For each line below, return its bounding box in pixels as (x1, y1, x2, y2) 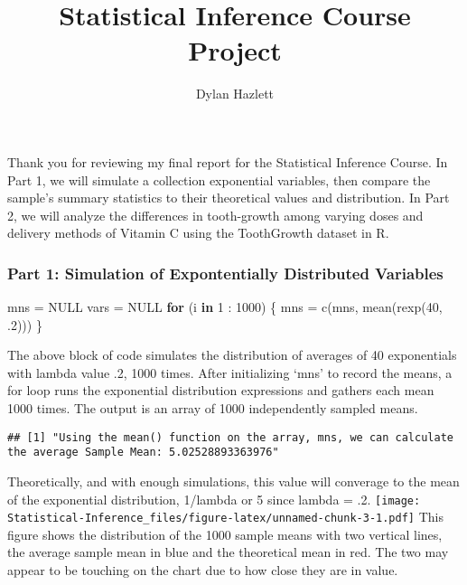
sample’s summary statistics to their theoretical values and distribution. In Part (7, 188, 450, 207)
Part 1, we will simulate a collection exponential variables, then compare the (7, 170, 431, 189)
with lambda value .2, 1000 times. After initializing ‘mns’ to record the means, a (7, 363, 453, 382)
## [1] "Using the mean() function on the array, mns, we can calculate (7, 430, 453, 444)
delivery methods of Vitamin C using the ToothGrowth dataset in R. (7, 223, 389, 242)
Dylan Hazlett (195, 84, 275, 103)
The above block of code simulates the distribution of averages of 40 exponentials (7, 345, 457, 364)
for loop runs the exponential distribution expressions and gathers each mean (7, 381, 434, 400)
